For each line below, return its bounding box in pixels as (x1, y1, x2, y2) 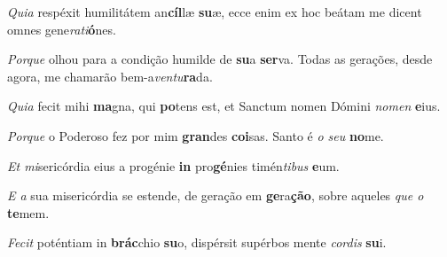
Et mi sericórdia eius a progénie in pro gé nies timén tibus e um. (7, 156, 340, 175)
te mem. (7, 203, 50, 222)
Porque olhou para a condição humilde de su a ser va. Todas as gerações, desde (7, 50, 433, 68)
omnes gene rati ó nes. (7, 19, 116, 38)
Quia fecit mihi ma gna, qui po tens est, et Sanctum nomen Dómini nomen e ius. (7, 97, 441, 115)
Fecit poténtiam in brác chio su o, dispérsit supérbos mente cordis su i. (7, 233, 387, 252)
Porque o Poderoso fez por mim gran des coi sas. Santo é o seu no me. (7, 126, 384, 144)
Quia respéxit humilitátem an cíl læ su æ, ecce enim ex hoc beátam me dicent (7, 3, 422, 20)
